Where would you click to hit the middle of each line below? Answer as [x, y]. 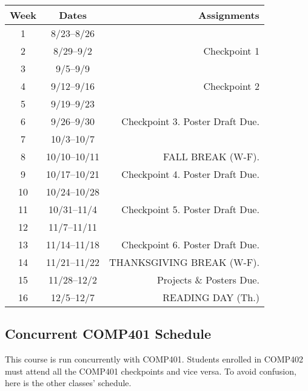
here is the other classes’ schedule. [68, 383]
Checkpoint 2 [231, 86]
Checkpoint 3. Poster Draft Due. [190, 121]
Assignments [229, 15]
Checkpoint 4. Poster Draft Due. [190, 174]
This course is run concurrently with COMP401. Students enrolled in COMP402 [154, 359]
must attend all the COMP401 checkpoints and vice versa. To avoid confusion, [151, 371]
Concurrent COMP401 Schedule [108, 334]
